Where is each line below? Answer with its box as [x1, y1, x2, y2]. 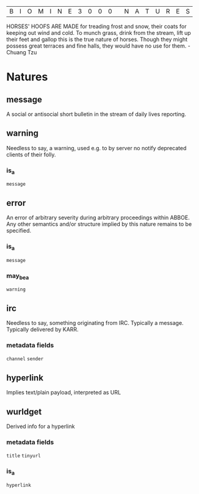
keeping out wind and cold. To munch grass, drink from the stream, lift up [6, 29, 191, 36]
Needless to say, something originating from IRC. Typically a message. [6, 319, 184, 327]
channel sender [6, 356, 44, 362]
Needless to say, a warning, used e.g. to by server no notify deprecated [6, 144, 187, 151]
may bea [6, 271, 29, 281]
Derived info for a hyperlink [6, 423, 75, 430]
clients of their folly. [6, 151, 56, 158]
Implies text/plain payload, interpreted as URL [6, 389, 121, 396]
